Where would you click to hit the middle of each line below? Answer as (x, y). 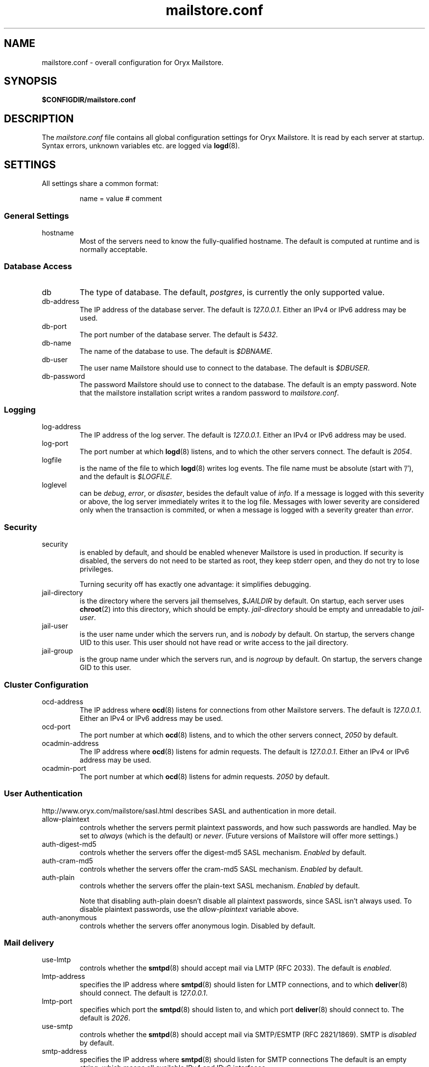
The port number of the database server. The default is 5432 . (179, 334)
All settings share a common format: (100, 184)
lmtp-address (63, 976)
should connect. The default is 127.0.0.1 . (144, 993)
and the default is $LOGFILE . (126, 477)
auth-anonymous (69, 917)
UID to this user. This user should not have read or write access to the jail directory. (214, 643)
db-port (54, 326)
